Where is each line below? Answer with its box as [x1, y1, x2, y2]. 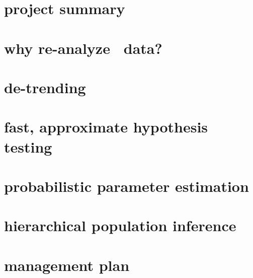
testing [4, 136, 52, 157]
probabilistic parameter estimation [4, 175, 249, 196]
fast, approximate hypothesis [4, 116, 208, 137]
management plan [4, 254, 130, 275]
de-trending [4, 77, 86, 97]
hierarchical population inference [4, 215, 236, 236]
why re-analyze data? [4, 37, 162, 58]
